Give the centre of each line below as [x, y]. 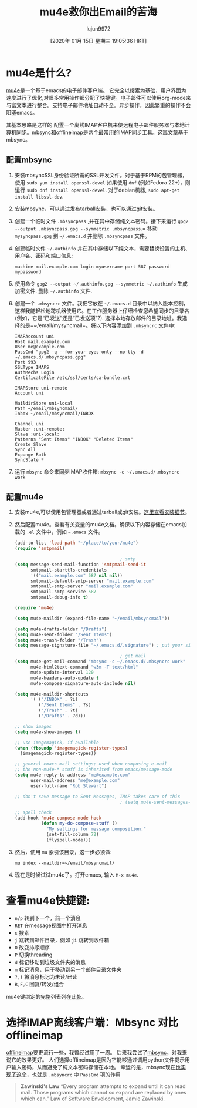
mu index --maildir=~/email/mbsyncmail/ [64, 863]
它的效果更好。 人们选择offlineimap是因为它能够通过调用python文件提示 [98, 1060]
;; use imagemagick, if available [57, 743]
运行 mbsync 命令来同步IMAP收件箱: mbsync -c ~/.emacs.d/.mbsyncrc [97, 471]
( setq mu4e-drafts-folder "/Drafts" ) [61, 629]
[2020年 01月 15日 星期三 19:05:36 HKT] [98, 41]
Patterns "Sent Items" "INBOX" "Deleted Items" [74, 439]
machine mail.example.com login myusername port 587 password [92, 267]
